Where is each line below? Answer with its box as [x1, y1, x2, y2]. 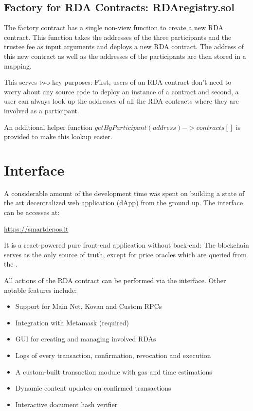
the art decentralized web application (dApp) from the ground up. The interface [4, 197, 243, 208]
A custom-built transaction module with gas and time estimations [15, 366, 212, 376]
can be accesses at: [4, 207, 60, 217]
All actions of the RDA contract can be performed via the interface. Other [4, 275, 226, 286]
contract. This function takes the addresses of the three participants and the [4, 32, 232, 42]
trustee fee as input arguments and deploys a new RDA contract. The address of [4, 41, 244, 52]
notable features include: [4, 285, 77, 295]
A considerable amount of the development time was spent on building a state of [4, 188, 245, 198]
